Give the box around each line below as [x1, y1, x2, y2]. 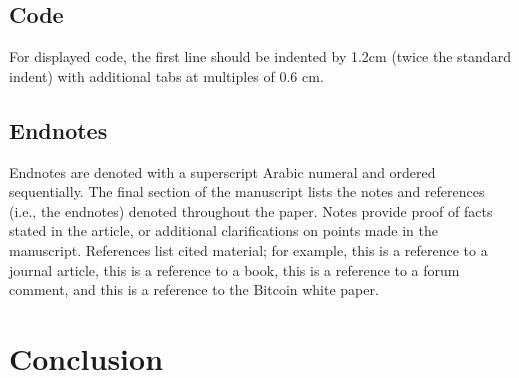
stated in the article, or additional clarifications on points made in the [9, 220, 438, 241]
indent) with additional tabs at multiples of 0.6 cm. [9, 65, 324, 86]
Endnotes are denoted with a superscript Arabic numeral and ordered [9, 161, 436, 182]
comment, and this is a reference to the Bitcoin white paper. [9, 279, 379, 300]
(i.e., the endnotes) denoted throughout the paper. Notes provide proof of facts [9, 200, 493, 221]
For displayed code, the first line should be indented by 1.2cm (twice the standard [9, 46, 511, 67]
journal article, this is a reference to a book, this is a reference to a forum [9, 259, 460, 280]
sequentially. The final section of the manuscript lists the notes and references [9, 181, 485, 202]
